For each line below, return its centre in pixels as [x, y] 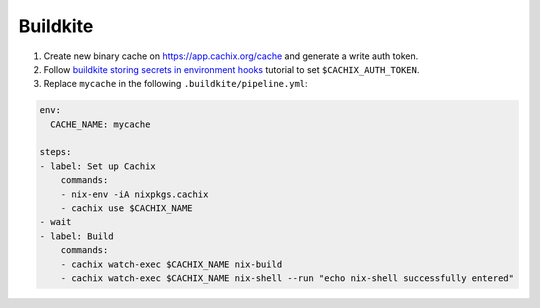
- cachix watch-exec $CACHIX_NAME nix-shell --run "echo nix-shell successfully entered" [287, 278]
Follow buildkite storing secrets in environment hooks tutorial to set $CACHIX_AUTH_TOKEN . [231, 69]
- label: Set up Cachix [98, 166]
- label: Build [76, 236]
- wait [55, 222]
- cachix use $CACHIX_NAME [127, 208]
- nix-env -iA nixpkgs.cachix [134, 194]
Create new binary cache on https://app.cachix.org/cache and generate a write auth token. [231, 56]
